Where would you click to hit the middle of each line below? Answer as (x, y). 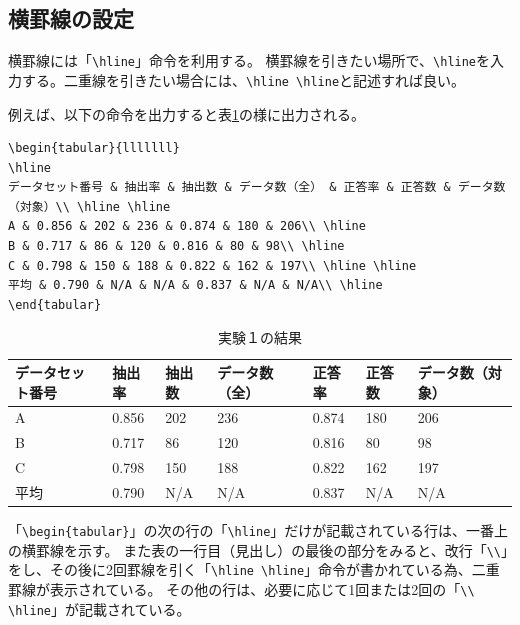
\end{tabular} (55, 304)
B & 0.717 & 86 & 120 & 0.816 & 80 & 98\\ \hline (176, 246)
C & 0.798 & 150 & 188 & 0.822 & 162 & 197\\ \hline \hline (212, 265)
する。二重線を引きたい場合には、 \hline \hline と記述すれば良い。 (243, 79)
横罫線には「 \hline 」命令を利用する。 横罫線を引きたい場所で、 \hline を (249, 60)
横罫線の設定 (71, 18)
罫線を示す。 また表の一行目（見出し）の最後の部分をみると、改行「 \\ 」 (272, 549)
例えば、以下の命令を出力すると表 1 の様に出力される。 (186, 113)
